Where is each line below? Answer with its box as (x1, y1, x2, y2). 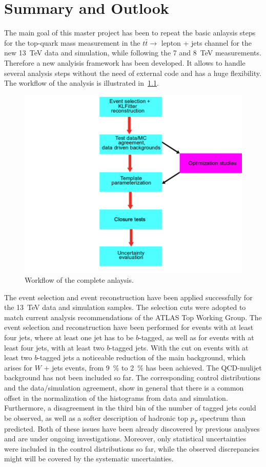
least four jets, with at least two (4, 342, 105, 353)
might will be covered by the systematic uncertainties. (4, 453, 174, 464)
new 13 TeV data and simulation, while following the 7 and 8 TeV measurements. (4, 47, 261, 58)
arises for (4, 362, 33, 373)
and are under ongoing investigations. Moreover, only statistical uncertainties (4, 433, 247, 444)
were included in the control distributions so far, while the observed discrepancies (4, 443, 260, 454)
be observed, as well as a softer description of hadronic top (4, 412, 189, 423)
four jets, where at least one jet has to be (4, 332, 134, 343)
